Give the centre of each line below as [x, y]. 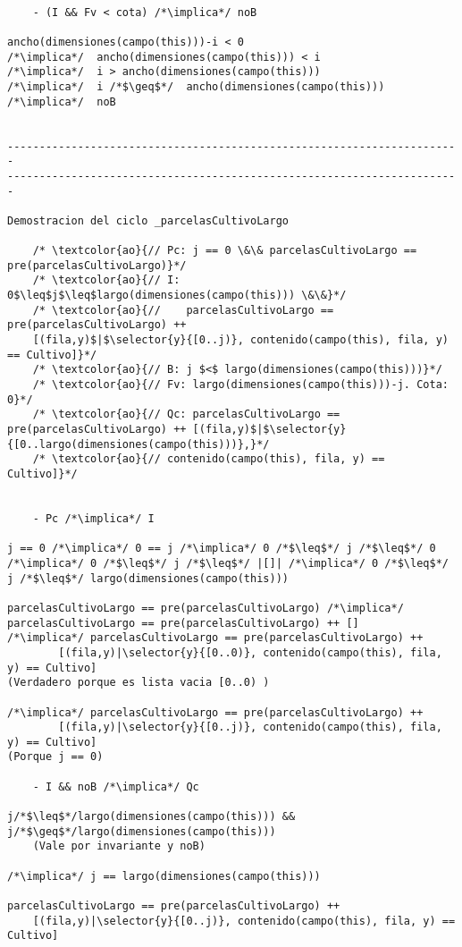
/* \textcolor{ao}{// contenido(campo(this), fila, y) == [209, 459]
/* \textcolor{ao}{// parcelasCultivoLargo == [183, 310]
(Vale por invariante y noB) [119, 846]
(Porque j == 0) [55, 757]
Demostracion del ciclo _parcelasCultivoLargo [148, 220]
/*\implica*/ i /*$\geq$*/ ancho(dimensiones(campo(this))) [196, 86]
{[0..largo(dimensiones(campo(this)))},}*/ [139, 444]
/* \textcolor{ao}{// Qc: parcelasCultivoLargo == [186, 414]
